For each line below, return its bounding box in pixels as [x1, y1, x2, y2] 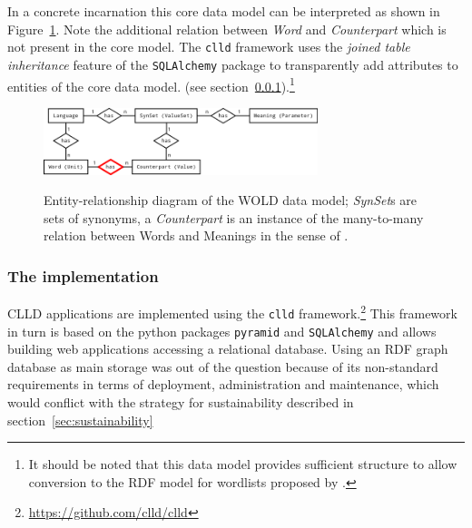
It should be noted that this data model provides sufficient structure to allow [28, 455, 457, 474]
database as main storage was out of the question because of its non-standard [7, 357, 438, 376]
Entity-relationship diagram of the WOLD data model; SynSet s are [44, 191, 418, 210]
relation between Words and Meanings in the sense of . [44, 226, 349, 245]
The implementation [7, 264, 159, 287]
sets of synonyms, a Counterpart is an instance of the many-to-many [44, 208, 424, 227]
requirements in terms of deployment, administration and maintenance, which [7, 375, 439, 394]
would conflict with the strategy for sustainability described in [7, 392, 354, 411]
